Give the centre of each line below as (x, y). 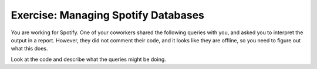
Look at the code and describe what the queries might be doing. (89, 59)
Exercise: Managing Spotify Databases (108, 15)
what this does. (29, 49)
